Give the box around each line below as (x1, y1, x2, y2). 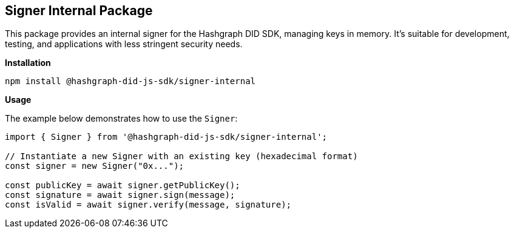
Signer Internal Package (5, 3, 153, 18)
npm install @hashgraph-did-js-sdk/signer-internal (5, 76, 256, 87)
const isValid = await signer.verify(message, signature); (5, 200, 292, 210)
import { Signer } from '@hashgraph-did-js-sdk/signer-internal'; (5, 132, 328, 142)
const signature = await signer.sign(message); (5, 190, 235, 200)
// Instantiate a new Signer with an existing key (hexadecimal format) (5, 151, 358, 162)
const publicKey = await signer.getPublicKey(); (5, 180, 240, 191)
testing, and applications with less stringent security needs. (5, 39, 243, 50)
